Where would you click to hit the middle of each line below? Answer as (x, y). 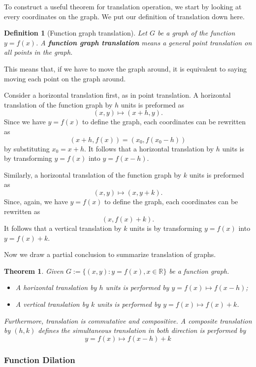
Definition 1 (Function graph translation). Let (76, 33)
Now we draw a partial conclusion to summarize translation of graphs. (110, 254)
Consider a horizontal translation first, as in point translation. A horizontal (117, 95)
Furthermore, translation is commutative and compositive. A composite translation (128, 320)
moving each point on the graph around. (65, 78)
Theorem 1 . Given (34, 271)
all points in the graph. (38, 52)
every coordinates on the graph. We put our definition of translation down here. (124, 16)
